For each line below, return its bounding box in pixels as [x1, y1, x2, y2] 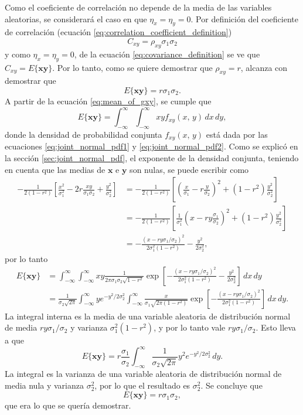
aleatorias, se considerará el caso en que [5, 12, 147, 25]
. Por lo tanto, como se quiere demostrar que [52, 61, 213, 73]
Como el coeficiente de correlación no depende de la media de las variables [5, 1, 272, 13]
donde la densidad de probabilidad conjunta [5, 128, 162, 140]
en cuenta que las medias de [5, 163, 105, 175]
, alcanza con [240, 61, 288, 73]
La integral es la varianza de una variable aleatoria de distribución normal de [5, 368, 282, 380]
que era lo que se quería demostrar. [5, 399, 131, 411]
